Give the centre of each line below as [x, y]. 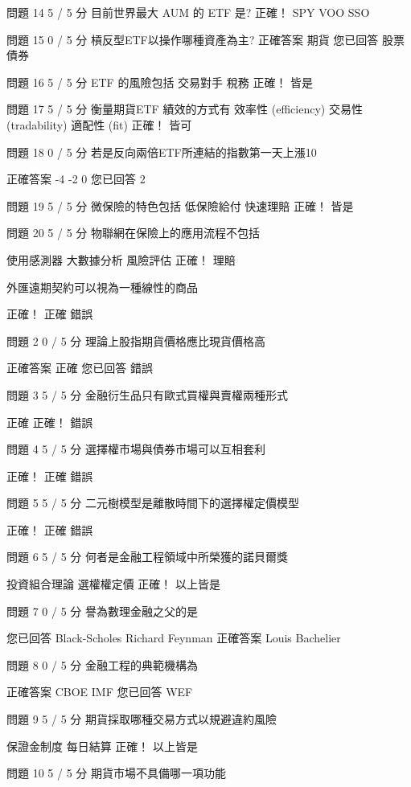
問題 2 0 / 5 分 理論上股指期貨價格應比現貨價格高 [136, 340]
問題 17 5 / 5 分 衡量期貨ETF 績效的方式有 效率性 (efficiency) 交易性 [185, 109]
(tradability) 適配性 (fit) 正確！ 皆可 [99, 124]
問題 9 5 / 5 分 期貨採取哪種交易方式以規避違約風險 [142, 719]
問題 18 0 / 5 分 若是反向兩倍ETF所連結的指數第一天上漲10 [162, 152]
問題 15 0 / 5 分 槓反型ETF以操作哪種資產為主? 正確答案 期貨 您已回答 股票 [206, 39]
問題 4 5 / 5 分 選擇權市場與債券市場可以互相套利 [136, 449]
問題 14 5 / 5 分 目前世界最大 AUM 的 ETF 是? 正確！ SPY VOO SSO [188, 12]
